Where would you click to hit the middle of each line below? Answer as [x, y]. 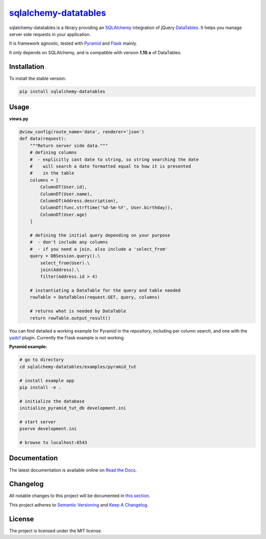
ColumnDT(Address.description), [79, 201]
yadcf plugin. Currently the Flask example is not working [66, 338]
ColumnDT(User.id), [64, 187]
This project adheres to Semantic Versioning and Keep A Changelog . [79, 505]
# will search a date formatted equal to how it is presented [110, 167]
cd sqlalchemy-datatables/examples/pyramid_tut [78, 367]
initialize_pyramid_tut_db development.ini [73, 408]
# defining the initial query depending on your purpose [100, 235]
